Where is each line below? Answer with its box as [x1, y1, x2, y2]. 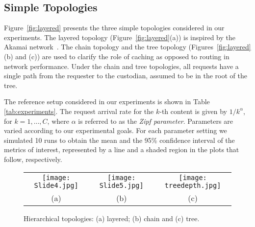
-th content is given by [159, 106, 227, 116]
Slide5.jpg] [99, 181, 144, 189]
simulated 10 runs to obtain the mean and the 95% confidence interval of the [4, 135, 235, 145]
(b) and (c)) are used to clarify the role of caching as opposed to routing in [4, 51, 229, 61]
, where [47, 115, 69, 126]
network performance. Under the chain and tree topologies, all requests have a [4, 61, 239, 71]
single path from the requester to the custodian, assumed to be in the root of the [4, 70, 247, 81]
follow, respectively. [4, 154, 62, 164]
